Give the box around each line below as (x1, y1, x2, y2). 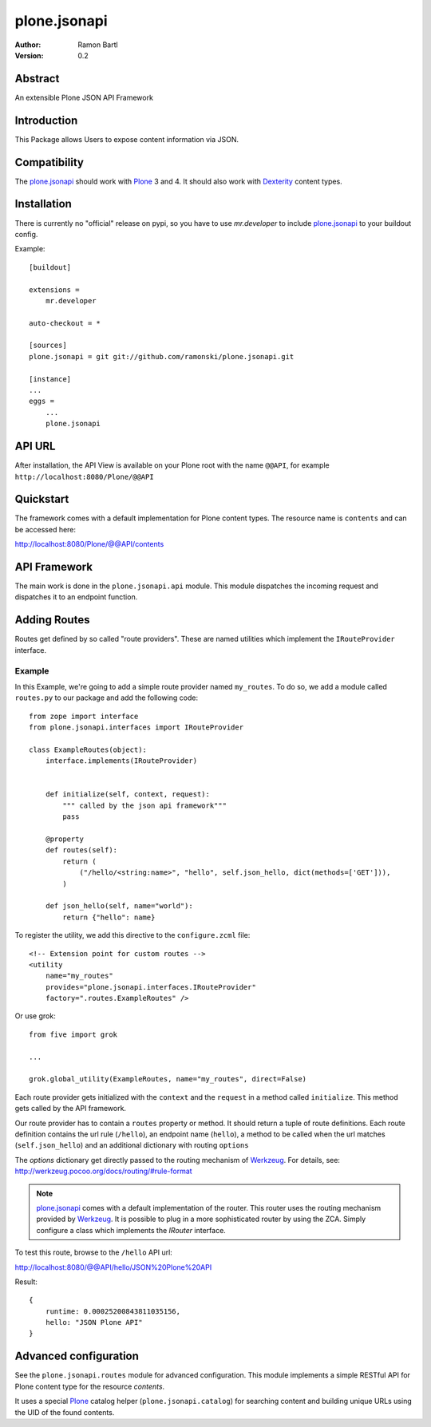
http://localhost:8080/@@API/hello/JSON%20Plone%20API (14, 1262, 212, 1272)
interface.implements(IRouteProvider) (45, 757, 198, 765)
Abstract (14, 72, 60, 85)
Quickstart (14, 492, 69, 506)
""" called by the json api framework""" (62, 800, 227, 810)
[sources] (29, 341, 67, 350)
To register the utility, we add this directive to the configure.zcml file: (14, 931, 251, 940)
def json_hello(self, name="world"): (45, 902, 193, 911)
